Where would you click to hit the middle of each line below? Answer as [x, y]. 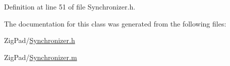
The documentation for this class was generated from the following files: [115, 23]
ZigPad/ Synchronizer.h [40, 40]
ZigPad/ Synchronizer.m [41, 57]
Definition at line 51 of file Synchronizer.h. [70, 6]
